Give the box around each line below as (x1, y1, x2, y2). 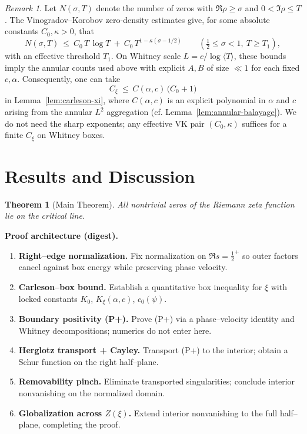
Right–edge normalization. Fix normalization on (18, 249, 206, 261)
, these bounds (233, 50, 286, 62)
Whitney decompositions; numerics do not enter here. (18, 324, 212, 336)
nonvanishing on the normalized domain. (18, 387, 165, 399)
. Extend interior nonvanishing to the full (128, 406, 278, 419)
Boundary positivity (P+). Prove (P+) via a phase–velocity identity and (18, 313, 295, 325)
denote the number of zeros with (96, 2, 213, 14)
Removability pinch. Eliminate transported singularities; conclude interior (18, 375, 295, 387)
